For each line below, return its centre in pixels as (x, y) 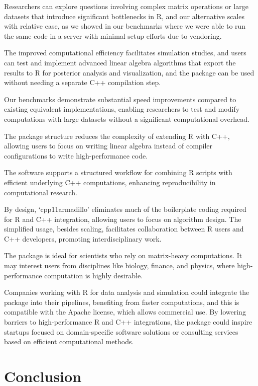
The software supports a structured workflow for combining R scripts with (118, 172)
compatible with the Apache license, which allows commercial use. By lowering (125, 312)
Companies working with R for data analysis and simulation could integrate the (127, 292)
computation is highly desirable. (94, 275)
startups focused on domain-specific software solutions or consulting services (121, 331)
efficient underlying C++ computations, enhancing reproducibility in (110, 182)
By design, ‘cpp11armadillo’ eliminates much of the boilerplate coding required (125, 209)
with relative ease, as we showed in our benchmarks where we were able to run (125, 26)
